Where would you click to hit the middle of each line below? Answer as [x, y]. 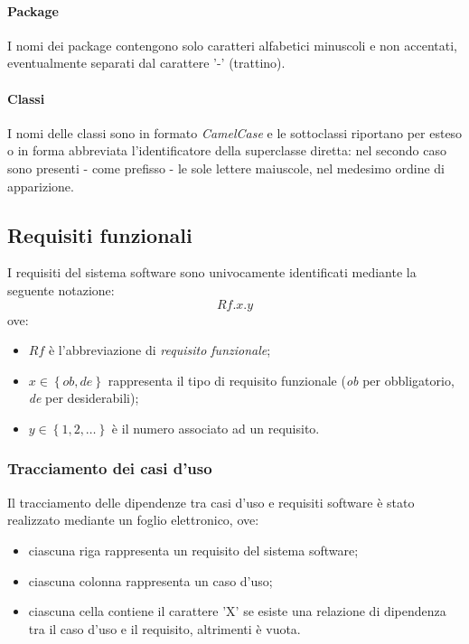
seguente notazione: [61, 289]
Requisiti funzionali [100, 234]
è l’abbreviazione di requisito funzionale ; [159, 350]
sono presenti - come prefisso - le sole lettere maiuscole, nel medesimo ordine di [226, 168]
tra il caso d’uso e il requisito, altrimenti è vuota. [164, 628]
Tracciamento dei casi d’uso [110, 468]
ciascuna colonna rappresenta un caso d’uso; [150, 580]
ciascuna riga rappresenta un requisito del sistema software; [193, 550]
